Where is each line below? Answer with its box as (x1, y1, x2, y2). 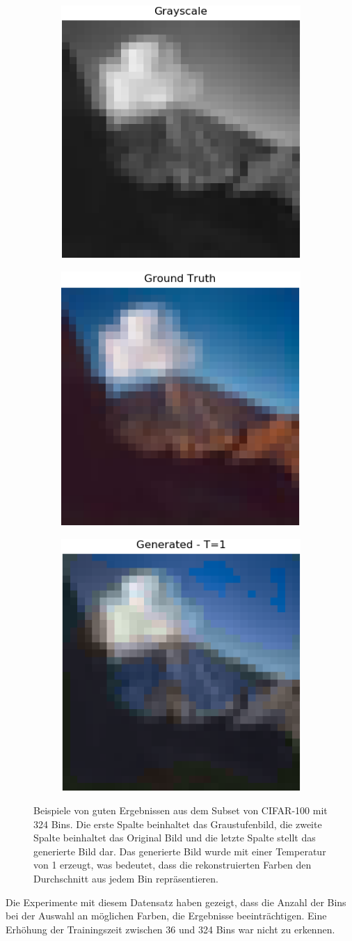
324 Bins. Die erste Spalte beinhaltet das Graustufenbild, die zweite (33, 816, 322, 831)
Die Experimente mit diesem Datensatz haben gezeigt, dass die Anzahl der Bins (6, 894, 346, 909)
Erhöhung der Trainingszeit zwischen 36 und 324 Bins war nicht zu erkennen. (6, 921, 335, 936)
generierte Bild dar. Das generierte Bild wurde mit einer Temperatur (33, 843, 326, 858)
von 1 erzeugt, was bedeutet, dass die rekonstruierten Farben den (33, 857, 312, 872)
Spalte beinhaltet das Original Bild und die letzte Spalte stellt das (33, 830, 316, 845)
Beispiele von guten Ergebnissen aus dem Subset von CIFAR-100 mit (33, 802, 328, 817)
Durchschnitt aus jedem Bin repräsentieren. (33, 871, 218, 885)
